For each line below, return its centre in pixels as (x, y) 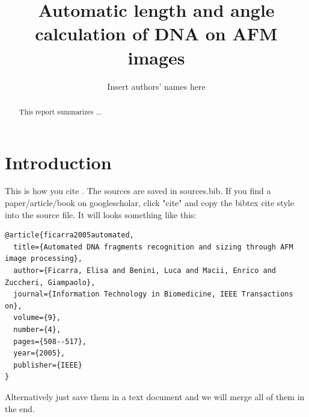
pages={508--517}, (50, 341)
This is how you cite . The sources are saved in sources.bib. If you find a (138, 191)
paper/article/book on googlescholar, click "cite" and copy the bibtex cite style (149, 203)
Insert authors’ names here (156, 86)
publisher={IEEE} (48, 365)
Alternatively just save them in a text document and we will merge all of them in (155, 396)
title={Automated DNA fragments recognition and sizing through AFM (153, 247)
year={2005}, (39, 353)
